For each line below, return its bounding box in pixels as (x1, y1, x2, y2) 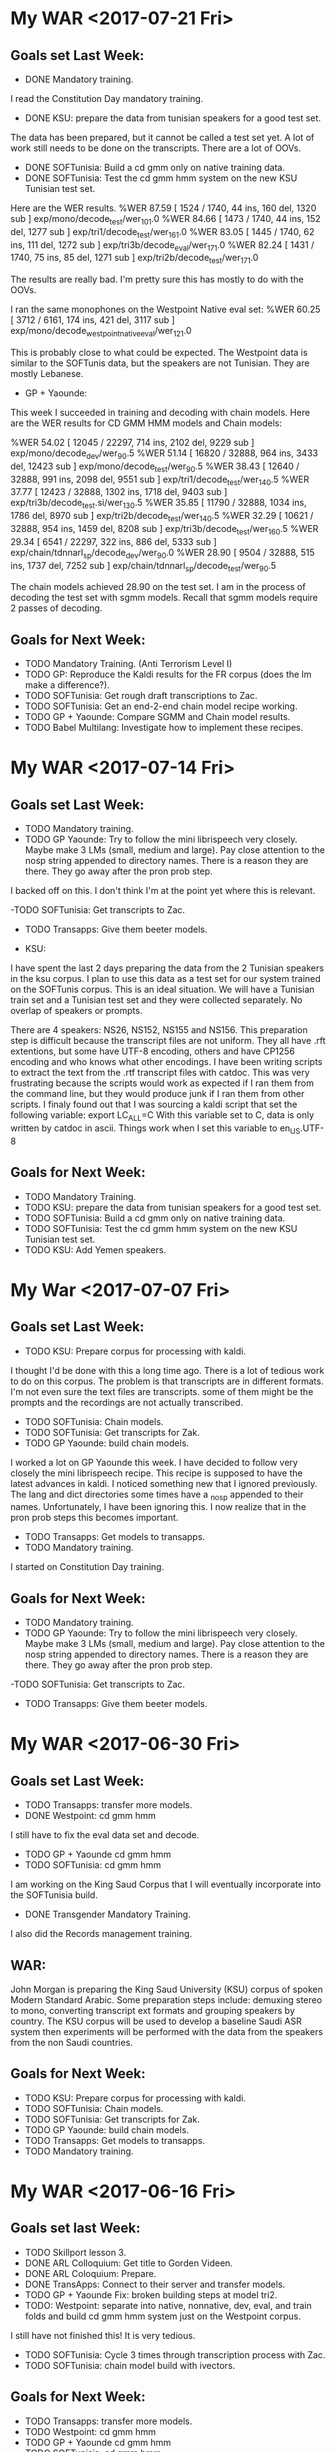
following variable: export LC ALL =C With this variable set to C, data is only (10, 1109, 315, 1123)
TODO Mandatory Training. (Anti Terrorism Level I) (24, 658, 233, 670)
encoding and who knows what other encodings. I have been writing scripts (10, 1056, 323, 1068)
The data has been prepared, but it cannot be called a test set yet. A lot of (10, 132, 315, 143)
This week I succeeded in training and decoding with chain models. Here (10, 406, 311, 418)
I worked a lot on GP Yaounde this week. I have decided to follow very (10, 1456, 298, 1468)
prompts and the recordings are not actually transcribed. (10, 1396, 243, 1408)
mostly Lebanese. (10, 367, 84, 379)
